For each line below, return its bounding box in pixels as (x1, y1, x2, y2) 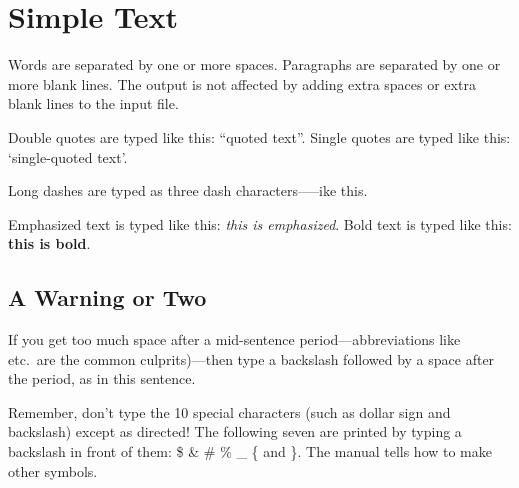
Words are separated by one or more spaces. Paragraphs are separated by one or (8, 54, 501, 75)
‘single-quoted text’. (8, 146, 128, 167)
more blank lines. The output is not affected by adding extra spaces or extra (8, 73, 476, 94)
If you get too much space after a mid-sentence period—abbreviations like (8, 329, 461, 350)
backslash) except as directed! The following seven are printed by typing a (8, 421, 462, 442)
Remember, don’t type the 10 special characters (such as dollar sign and (8, 401, 451, 422)
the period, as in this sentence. (8, 368, 196, 389)
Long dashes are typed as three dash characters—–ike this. (8, 180, 368, 201)
